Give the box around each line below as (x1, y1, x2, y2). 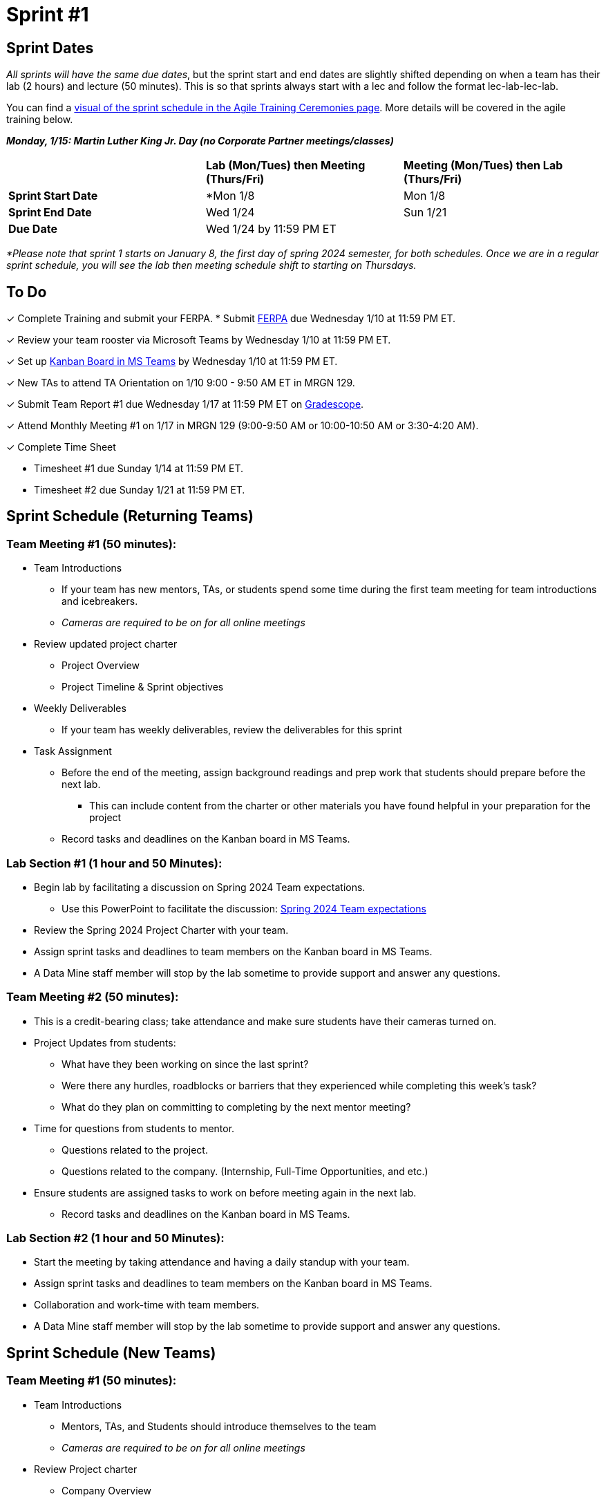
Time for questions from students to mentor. (34, 1122, 235, 1134)
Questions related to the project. (61, 1143, 208, 1156)
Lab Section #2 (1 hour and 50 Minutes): (6, 1231, 225, 1246)
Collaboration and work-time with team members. (34, 1299, 260, 1311)
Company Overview (61, 1484, 151, 1496)
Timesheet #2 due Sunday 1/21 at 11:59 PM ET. (34, 484, 245, 496)
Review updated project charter (34, 638, 178, 650)
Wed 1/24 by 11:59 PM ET (205, 222, 337, 236)
